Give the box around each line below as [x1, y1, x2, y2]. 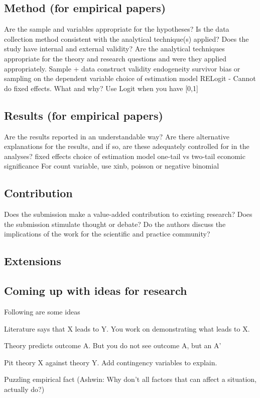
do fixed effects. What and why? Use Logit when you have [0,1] [4, 83, 198, 93]
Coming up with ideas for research [4, 283, 187, 298]
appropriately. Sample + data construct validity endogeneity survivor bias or [4, 63, 240, 73]
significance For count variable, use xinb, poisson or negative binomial [4, 161, 219, 171]
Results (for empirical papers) [4, 107, 163, 123]
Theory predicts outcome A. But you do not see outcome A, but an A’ [4, 340, 221, 351]
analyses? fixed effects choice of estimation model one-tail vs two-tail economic [4, 150, 245, 161]
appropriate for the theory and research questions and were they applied [4, 53, 227, 63]
